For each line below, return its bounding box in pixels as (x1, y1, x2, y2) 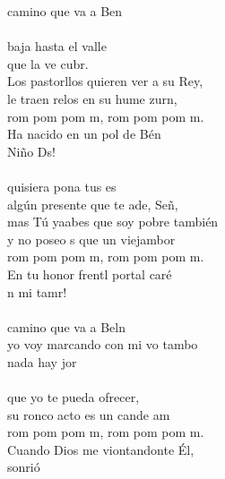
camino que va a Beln (7, 317, 126, 336)
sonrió (7, 458, 40, 476)
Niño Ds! (7, 141, 56, 160)
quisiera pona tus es (7, 176, 117, 195)
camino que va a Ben (7, 2, 123, 20)
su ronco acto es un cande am (7, 405, 170, 423)
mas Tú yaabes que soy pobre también (7, 212, 219, 231)
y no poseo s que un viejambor (7, 229, 176, 248)
